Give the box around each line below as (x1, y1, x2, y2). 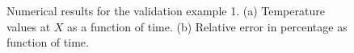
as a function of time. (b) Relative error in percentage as (67, 18, 348, 35)
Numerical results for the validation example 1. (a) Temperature (6, 2, 325, 18)
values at (6, 18, 51, 35)
